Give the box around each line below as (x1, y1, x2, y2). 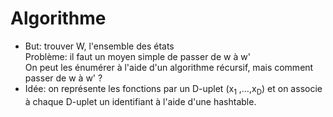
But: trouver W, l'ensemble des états (24, 40, 175, 52)
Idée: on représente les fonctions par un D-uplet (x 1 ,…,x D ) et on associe (24, 82, 323, 97)
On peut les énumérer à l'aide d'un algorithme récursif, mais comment (24, 61, 314, 73)
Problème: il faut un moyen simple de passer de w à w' (24, 50, 251, 62)
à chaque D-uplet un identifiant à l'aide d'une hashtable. (24, 95, 257, 107)
